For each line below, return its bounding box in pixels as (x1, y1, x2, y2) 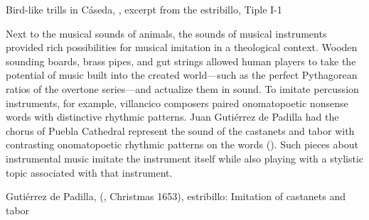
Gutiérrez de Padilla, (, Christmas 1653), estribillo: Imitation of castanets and (6, 189, 346, 204)
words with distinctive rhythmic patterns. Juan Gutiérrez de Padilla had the (6, 109, 339, 124)
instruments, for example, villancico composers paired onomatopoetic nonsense (6, 95, 348, 110)
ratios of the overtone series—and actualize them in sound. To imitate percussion (6, 81, 359, 96)
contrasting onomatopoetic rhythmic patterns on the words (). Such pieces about (6, 137, 358, 152)
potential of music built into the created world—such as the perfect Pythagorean (6, 67, 358, 82)
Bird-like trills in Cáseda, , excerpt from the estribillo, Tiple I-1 (6, 2, 282, 16)
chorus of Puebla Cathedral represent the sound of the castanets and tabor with (6, 123, 355, 138)
